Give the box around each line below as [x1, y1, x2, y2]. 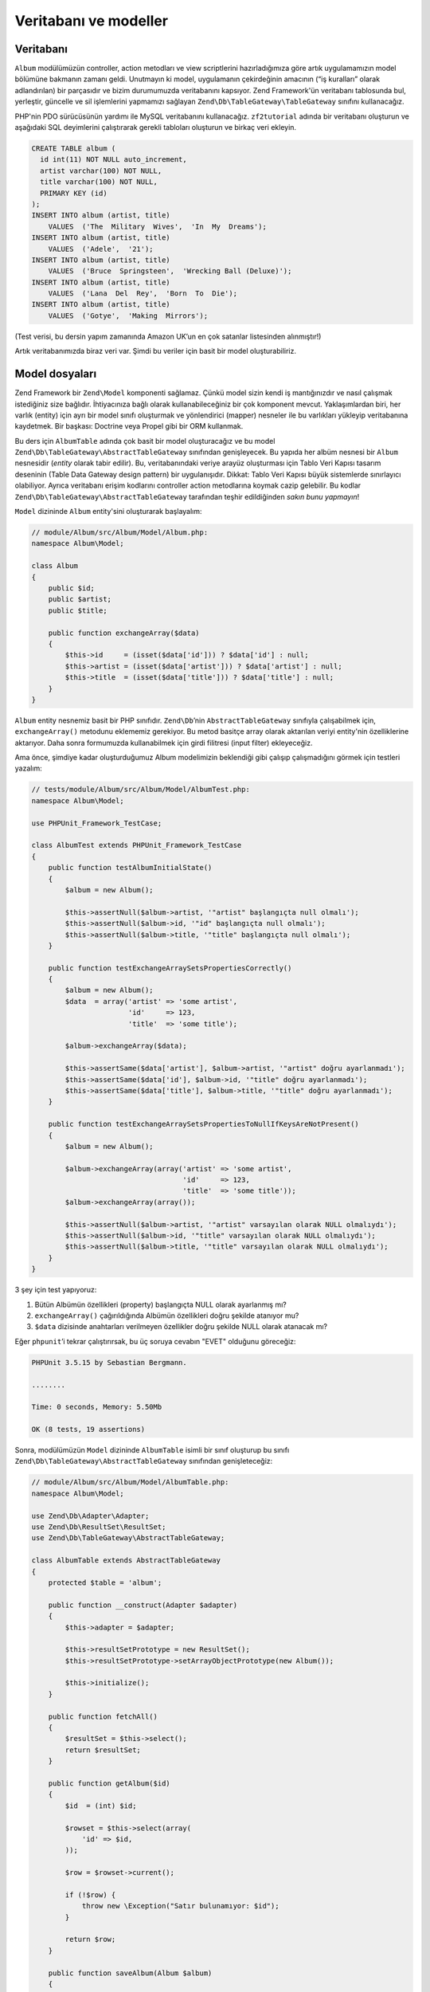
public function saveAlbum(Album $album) [48, 1968, 213, 1978]
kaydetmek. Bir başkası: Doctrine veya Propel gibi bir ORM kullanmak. [14, 422, 244, 431]
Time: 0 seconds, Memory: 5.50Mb [31, 1402, 162, 1412]
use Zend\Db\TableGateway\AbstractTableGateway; [31, 1534, 225, 1543]
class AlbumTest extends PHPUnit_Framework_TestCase [31, 841, 242, 850]
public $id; [48, 583, 96, 593]
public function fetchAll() [48, 1712, 158, 1721]
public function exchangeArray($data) [48, 628, 200, 637]
